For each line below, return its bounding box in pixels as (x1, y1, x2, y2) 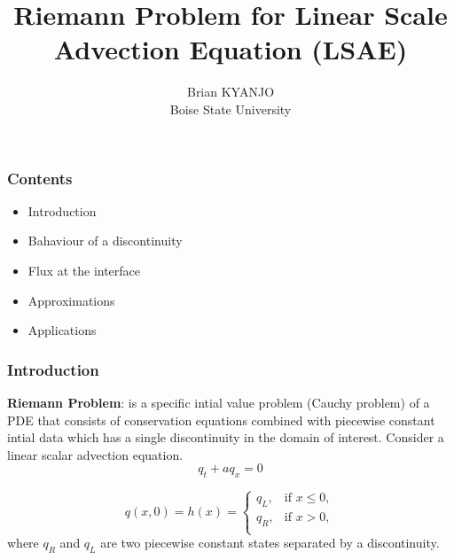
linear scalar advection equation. (7, 445, 184, 463)
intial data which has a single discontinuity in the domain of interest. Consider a (7, 428, 444, 447)
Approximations (27, 291, 115, 309)
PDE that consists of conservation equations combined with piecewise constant (7, 410, 435, 429)
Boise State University (169, 99, 292, 118)
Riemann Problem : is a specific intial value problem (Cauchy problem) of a (7, 393, 430, 411)
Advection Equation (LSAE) (53, 31, 408, 67)
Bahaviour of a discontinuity (27, 231, 183, 250)
